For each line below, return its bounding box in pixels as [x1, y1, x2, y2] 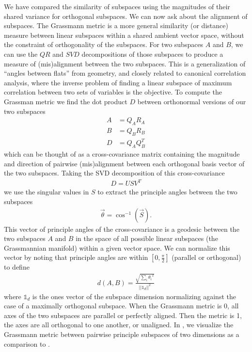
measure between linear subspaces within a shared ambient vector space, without [4, 30, 244, 40]
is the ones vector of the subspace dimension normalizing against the [32, 291, 236, 301]
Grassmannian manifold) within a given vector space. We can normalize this [4, 242, 230, 253]
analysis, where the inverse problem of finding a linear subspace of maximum [4, 77, 232, 87]
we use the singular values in [4, 187, 89, 197]
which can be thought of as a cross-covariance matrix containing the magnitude [4, 149, 240, 159]
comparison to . [4, 338, 50, 349]
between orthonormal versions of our [137, 96, 246, 106]
